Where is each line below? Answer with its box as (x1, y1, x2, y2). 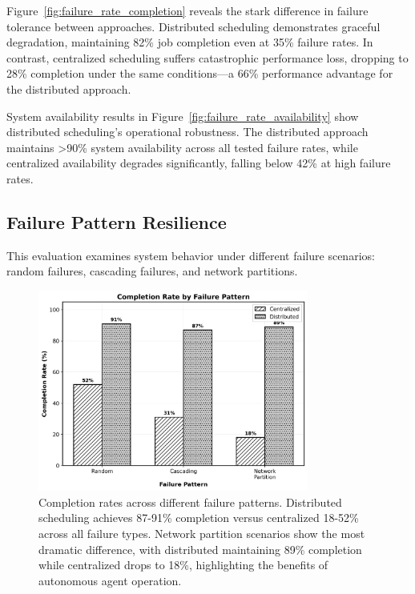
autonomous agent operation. (38, 572, 182, 588)
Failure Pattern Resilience (6, 209, 227, 234)
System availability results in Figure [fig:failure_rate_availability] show (6, 107, 359, 124)
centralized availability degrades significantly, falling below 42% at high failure (6, 155, 391, 171)
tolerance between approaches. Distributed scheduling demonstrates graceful (6, 18, 381, 34)
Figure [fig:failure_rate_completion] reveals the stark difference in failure (6, 2, 369, 18)
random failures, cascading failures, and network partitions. (6, 263, 298, 279)
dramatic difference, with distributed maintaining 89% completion (38, 540, 362, 557)
